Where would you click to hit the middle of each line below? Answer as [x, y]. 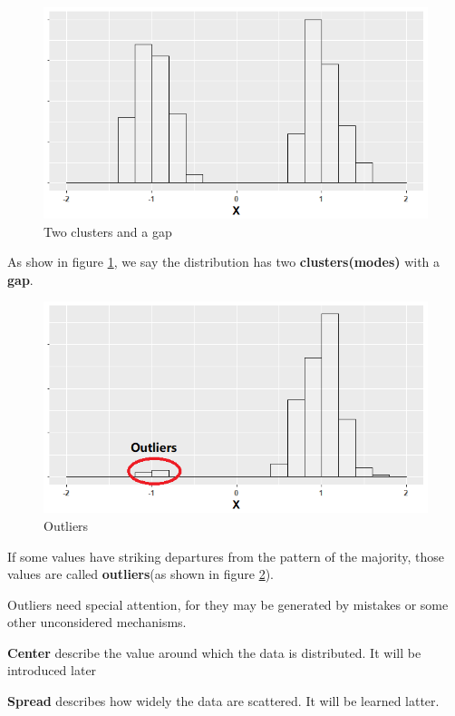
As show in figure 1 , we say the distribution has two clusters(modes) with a [224, 262]
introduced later [52, 670]
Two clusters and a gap [108, 231]
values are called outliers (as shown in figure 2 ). [140, 574]
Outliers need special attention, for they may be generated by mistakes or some [228, 604]
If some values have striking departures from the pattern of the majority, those [226, 556]
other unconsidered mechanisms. [97, 622]
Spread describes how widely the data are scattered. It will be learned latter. [223, 701]
